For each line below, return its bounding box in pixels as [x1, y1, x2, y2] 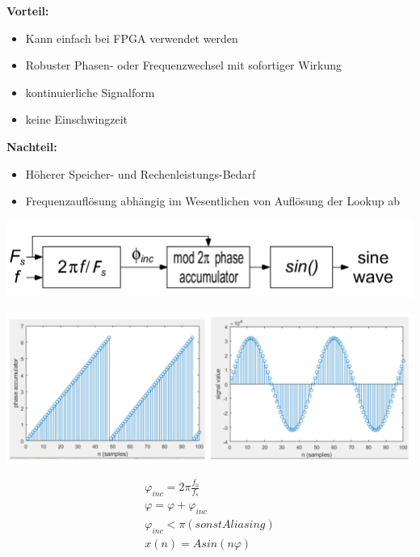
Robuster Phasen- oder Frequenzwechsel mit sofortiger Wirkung [25, 57, 342, 74]
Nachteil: [6, 137, 57, 154]
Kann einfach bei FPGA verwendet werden [25, 29, 238, 46]
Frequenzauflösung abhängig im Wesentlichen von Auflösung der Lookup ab [25, 192, 400, 209]
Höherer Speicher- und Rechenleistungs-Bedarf [25, 165, 256, 182]
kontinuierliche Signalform [25, 83, 155, 100]
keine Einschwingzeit [25, 111, 128, 128]
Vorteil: [6, 2, 49, 19]
